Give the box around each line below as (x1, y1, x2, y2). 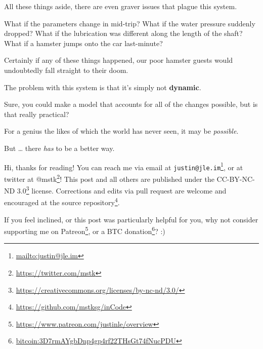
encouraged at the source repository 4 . (4, 196, 120, 207)
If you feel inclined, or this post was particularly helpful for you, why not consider (4, 214, 258, 224)
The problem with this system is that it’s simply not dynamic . (4, 82, 201, 92)
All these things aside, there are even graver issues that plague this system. (4, 1, 237, 11)
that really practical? (4, 108, 69, 119)
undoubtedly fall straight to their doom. (4, 64, 128, 75)
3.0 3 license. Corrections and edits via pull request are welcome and (17, 184, 227, 196)
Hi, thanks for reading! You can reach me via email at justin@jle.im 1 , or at (4, 160, 243, 172)
